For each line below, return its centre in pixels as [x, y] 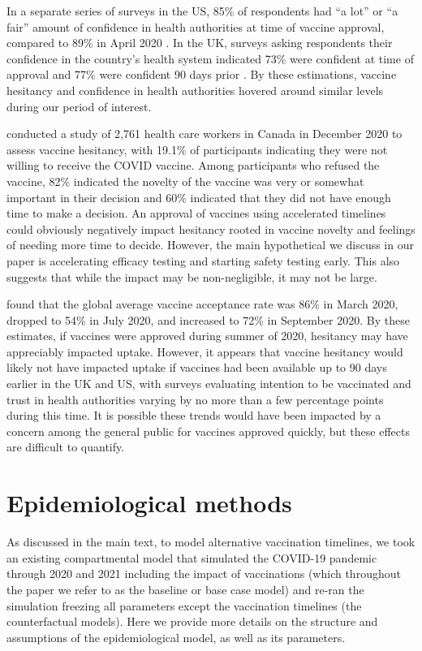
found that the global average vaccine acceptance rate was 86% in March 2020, [202, 304]
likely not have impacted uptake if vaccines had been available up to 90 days [197, 367]
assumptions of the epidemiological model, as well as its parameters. [176, 637]
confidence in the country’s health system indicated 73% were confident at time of [210, 58]
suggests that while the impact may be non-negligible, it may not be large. [192, 276]
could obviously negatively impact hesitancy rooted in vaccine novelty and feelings [211, 228]
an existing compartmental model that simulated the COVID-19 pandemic [192, 557]
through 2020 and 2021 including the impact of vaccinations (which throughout [204, 573]
